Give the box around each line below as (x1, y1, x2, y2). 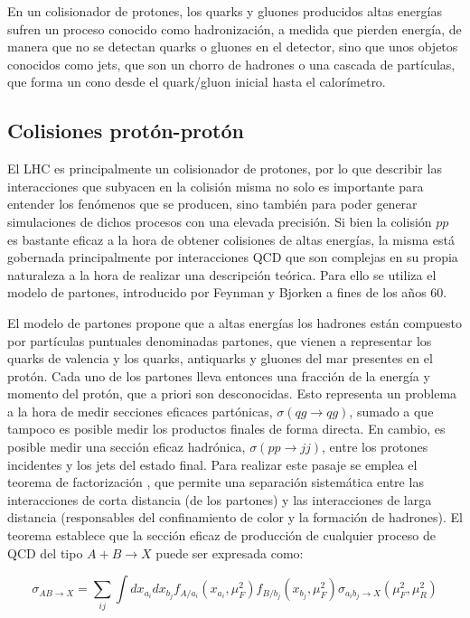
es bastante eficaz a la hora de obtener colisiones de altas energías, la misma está (7, 229, 455, 248)
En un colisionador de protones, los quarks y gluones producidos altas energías (7, 2, 442, 20)
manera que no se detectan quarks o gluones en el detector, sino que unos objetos (7, 37, 458, 56)
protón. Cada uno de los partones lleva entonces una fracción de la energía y (7, 366, 430, 385)
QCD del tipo (7, 543, 83, 562)
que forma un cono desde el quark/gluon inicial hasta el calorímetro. (7, 72, 386, 91)
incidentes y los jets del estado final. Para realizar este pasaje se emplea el (7, 454, 418, 473)
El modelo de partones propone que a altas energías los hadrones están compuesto (7, 313, 462, 332)
